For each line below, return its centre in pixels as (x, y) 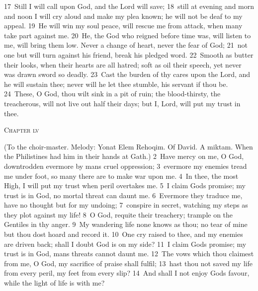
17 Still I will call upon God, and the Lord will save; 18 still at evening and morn (129, 6)
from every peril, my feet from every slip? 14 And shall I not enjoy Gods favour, (127, 273)
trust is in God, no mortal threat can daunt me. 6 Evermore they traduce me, (123, 195)
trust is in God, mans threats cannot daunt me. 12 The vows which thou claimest (129, 254)
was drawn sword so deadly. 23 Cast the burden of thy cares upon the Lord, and (127, 74)
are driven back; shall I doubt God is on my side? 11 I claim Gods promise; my (125, 244)
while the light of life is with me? (54, 283)
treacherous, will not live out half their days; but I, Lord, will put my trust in (122, 103)
